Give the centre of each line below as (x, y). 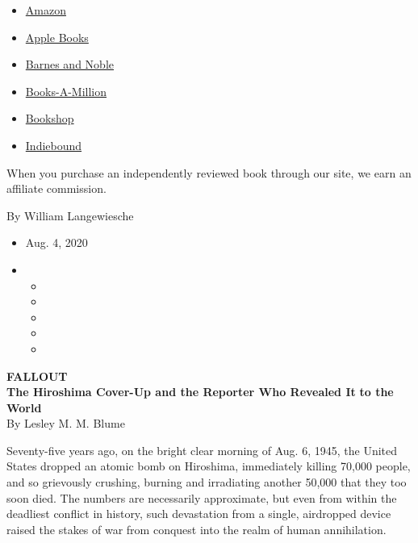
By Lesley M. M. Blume (66, 423)
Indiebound (54, 145)
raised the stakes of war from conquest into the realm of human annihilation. (196, 529)
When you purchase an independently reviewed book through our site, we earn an (209, 172)
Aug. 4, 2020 (56, 242)
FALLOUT (37, 376)
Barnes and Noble (69, 64)
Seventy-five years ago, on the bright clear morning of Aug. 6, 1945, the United (202, 450)
